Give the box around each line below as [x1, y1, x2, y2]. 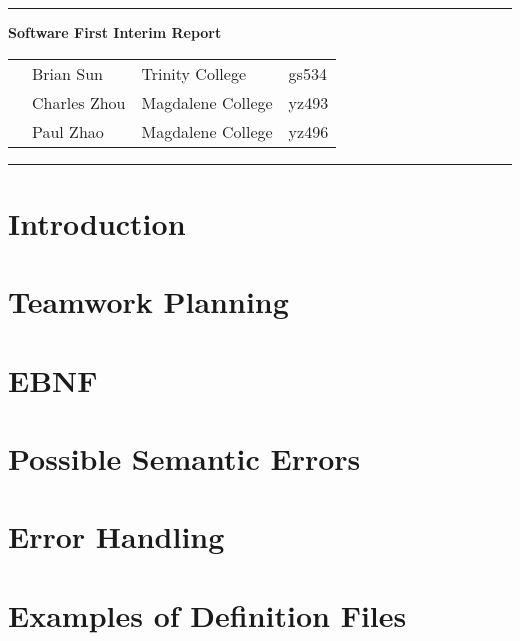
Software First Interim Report [8, 22, 222, 42]
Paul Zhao [32, 119, 104, 143]
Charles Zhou [32, 90, 126, 114]
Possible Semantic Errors [8, 437, 361, 478]
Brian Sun [32, 61, 103, 85]
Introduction [8, 202, 186, 243]
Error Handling [8, 516, 225, 557]
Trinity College [141, 61, 246, 85]
